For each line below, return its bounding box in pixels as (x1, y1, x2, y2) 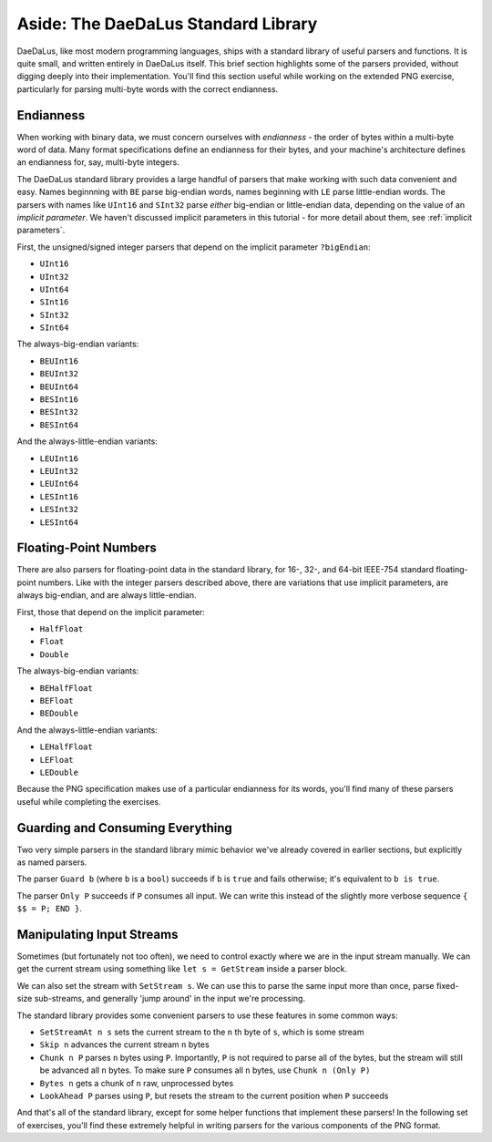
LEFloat (39, 755, 75, 765)
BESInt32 (39, 406, 79, 417)
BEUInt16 (39, 355, 79, 366)
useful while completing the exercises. (16, 796, 161, 807)
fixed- (436, 980, 459, 991)
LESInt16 (39, 491, 79, 501)
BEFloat (39, 695, 75, 705)
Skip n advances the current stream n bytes (39, 1039, 210, 1050)
